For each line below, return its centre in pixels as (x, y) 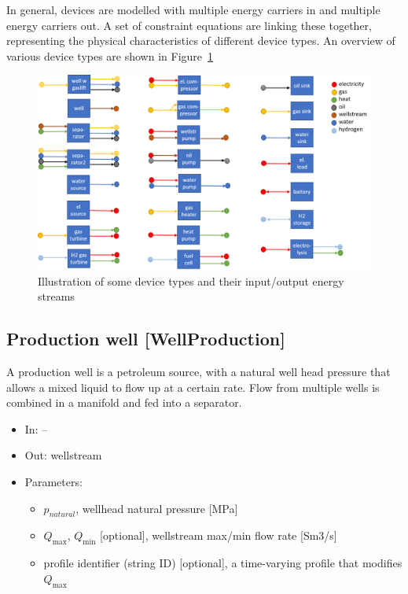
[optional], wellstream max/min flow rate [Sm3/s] (219, 535)
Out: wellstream (63, 455)
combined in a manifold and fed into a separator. (124, 402)
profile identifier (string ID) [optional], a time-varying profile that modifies (223, 563)
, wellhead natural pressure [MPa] (157, 508)
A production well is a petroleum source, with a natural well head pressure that (198, 371)
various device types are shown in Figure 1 (110, 55)
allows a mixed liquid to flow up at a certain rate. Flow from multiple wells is (193, 387)
